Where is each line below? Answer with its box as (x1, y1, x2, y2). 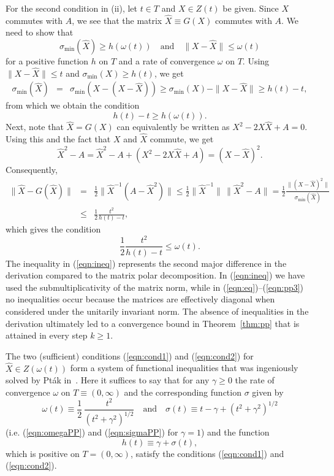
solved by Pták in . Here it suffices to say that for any (6, 374, 210, 386)
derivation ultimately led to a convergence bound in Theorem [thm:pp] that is (6, 317, 300, 329)
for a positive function (6, 55, 89, 67)
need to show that (6, 26, 74, 39)
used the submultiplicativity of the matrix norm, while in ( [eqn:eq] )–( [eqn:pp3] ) (6, 280, 304, 293)
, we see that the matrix (72, 13, 162, 26)
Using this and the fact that (6, 132, 111, 145)
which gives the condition (6, 223, 101, 236)
